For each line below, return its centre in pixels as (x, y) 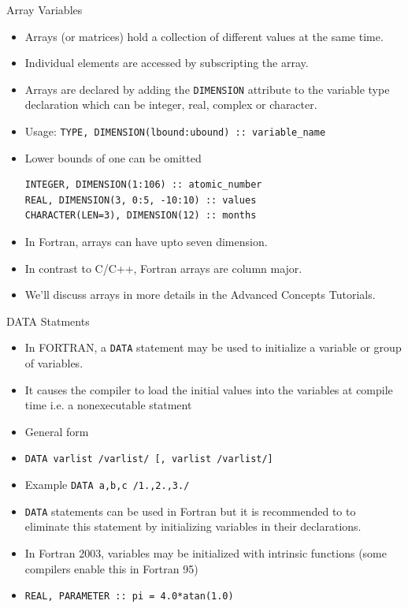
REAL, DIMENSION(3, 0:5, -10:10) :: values (141, 200)
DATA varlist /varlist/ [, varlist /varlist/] (149, 459)
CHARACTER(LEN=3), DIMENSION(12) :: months (141, 216)
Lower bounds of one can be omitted (113, 157)
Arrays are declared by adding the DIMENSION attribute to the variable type (207, 89)
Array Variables (45, 9)
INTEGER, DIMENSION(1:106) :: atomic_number (143, 185)
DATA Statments (48, 321)
